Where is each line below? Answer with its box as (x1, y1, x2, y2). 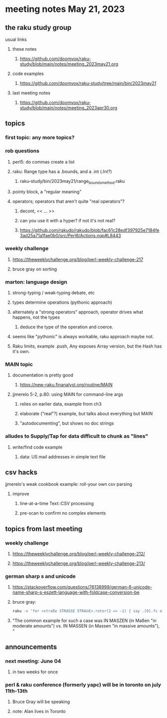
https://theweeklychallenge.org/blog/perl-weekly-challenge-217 (12, 256, 144, 262)
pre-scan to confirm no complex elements (19, 510, 106, 516)
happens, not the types (12, 314, 60, 320)
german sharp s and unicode (5, 573, 76, 580)
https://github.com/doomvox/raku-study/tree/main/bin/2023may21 (19, 81, 157, 86)
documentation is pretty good (12, 372, 74, 378)
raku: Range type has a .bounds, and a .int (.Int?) (12, 168, 112, 175)
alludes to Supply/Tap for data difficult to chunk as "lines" (5, 433, 148, 440)
